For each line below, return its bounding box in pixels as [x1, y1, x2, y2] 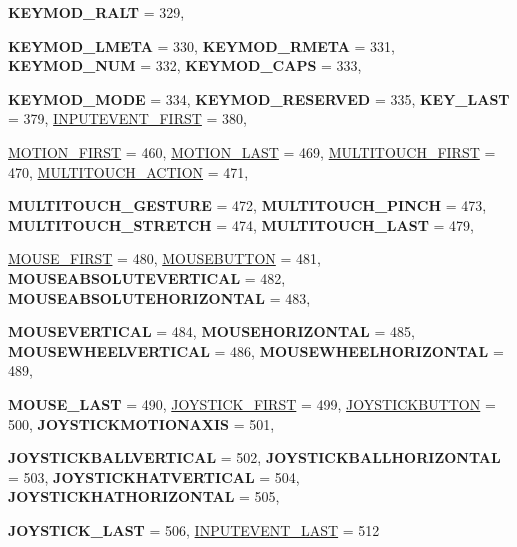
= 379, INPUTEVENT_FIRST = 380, [8, 108, 247, 129]
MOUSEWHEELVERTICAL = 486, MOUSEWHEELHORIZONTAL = [8, 340, 504, 361]
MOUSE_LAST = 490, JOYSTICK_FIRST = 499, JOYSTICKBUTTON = [8, 393, 496, 414]
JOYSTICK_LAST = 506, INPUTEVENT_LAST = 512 [8, 519, 380, 540]
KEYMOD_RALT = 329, [8, 2, 185, 22]
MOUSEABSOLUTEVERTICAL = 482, [8, 267, 286, 288]
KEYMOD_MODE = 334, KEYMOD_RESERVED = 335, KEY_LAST [8, 88, 510, 109]
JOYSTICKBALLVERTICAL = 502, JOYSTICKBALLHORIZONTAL [8, 447, 501, 468]
